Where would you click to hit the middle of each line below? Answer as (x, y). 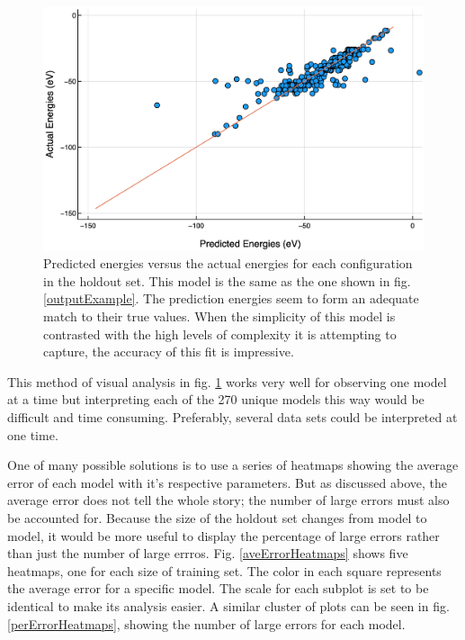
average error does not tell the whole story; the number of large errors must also (228, 500)
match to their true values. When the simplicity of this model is (219, 316)
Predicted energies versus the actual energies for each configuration (228, 263)
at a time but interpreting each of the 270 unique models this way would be (216, 399)
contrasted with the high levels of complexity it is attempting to (220, 334)
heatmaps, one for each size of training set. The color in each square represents (224, 570)
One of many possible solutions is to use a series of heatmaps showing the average (233, 465)
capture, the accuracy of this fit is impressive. (169, 352)
